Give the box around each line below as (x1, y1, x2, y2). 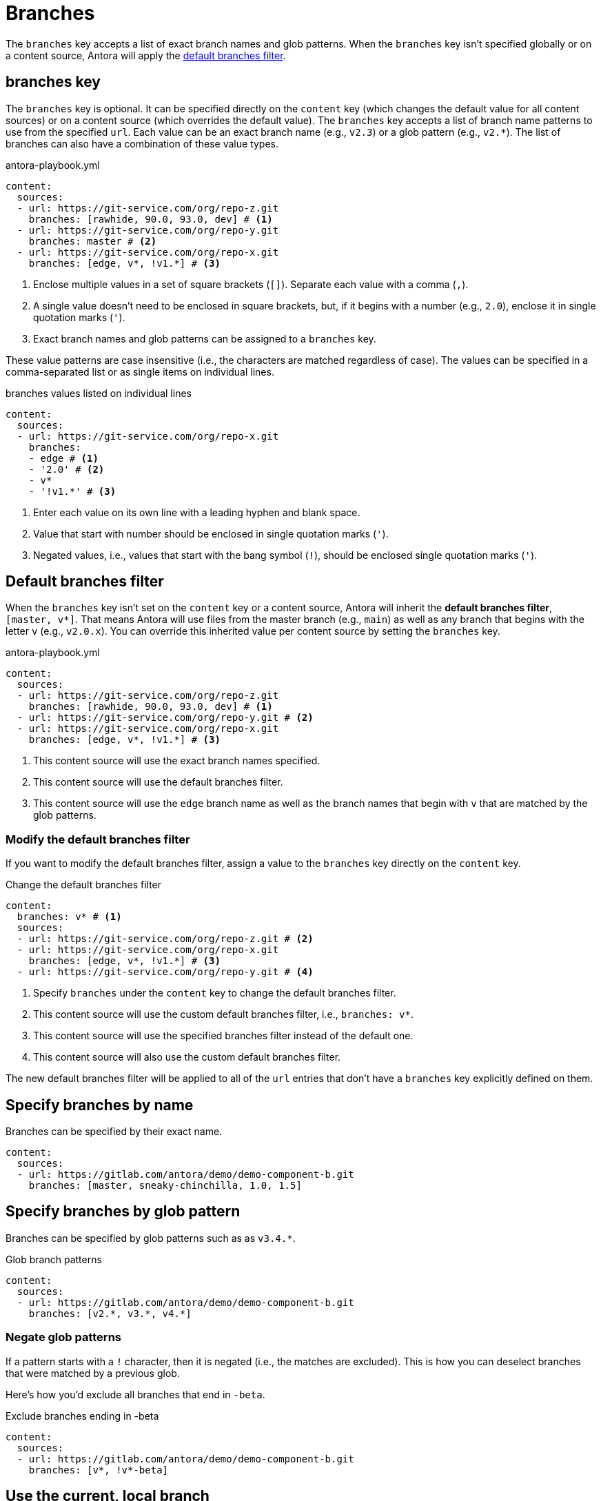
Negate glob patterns (6, 1330, 121, 1345)
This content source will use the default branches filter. (33, 776, 283, 788)
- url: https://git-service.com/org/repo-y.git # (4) (17, 966, 314, 978)
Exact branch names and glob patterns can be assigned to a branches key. (33, 332, 376, 345)
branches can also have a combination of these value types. (6, 137, 279, 150)
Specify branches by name (6, 1096, 194, 1114)
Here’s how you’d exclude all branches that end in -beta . (6, 1388, 265, 1400)
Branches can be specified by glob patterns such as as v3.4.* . (6, 1232, 296, 1244)
